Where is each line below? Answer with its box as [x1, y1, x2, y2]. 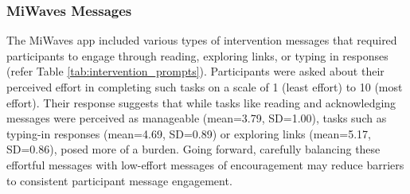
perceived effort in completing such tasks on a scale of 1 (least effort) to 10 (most [6, 79, 403, 95]
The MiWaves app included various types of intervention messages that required [6, 32, 397, 48]
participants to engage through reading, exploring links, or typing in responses [6, 47, 389, 64]
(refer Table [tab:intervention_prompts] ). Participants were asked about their [6, 63, 385, 80]
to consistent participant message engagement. [6, 172, 232, 188]
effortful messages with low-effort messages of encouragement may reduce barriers [6, 156, 404, 173]
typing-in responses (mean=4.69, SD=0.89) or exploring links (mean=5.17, [6, 125, 371, 142]
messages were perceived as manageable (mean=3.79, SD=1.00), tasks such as [6, 110, 387, 126]
